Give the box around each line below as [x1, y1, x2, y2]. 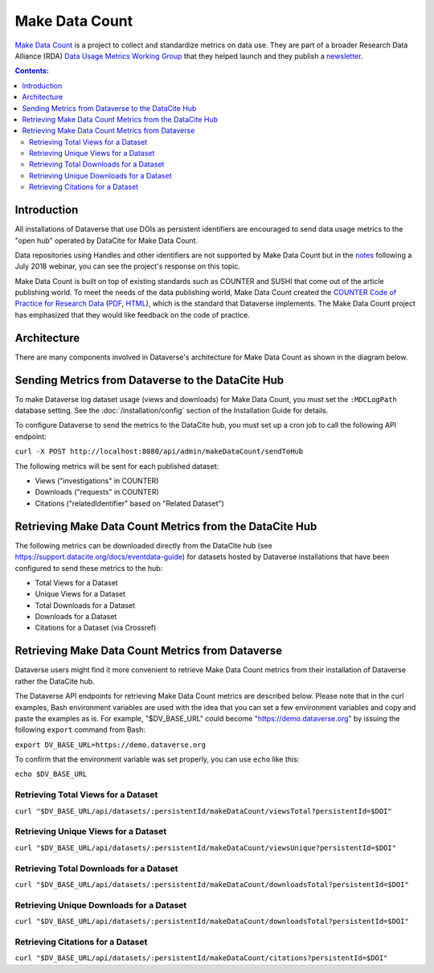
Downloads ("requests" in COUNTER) [35, 487, 160, 497]
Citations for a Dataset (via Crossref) [35, 623, 157, 633]
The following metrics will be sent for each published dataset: [14, 461, 219, 470]
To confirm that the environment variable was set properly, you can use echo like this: [14, 754, 300, 764]
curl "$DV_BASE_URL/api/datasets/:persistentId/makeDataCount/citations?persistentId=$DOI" [14, 954, 388, 963]
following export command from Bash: [14, 725, 146, 735]
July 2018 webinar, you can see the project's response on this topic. [14, 261, 241, 271]
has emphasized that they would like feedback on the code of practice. [14, 310, 251, 319]
